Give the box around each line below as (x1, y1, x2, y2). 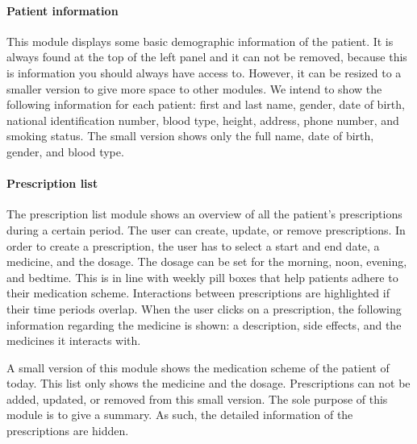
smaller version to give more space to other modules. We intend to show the (6, 80, 382, 97)
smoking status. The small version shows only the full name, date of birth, (6, 127, 374, 144)
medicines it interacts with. (6, 332, 141, 349)
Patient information (6, 2, 119, 19)
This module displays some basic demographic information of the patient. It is (6, 32, 394, 49)
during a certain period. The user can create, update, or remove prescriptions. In (6, 221, 406, 238)
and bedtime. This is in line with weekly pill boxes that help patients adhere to (6, 268, 398, 285)
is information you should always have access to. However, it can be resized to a (6, 64, 402, 81)
